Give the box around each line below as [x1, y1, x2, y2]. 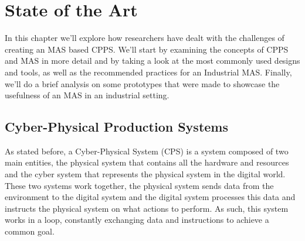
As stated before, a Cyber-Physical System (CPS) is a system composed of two [5, 144, 289, 157]
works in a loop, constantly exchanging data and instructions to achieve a [5, 214, 269, 226]
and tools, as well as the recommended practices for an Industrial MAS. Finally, [5, 66, 292, 78]
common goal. [5, 225, 55, 237]
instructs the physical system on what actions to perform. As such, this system [5, 202, 289, 214]
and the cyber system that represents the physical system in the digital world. [5, 168, 286, 180]
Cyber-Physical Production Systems [5, 118, 229, 136]
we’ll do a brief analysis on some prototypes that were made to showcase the [5, 77, 280, 89]
